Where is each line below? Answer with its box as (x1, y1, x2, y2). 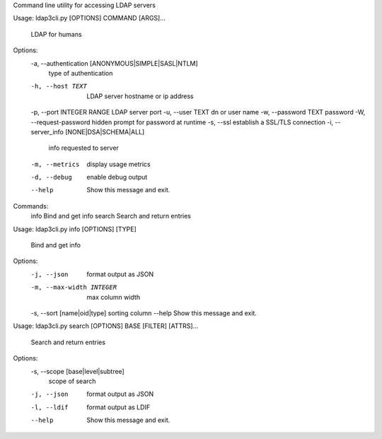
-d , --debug (30, 173, 72, 182)
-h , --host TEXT (30, 82, 88, 90)
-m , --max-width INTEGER (30, 283, 117, 291)
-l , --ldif (30, 403, 69, 411)
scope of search (48, 377, 96, 385)
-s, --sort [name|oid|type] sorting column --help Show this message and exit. (30, 308, 257, 317)
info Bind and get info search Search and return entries (30, 212, 191, 221)
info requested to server (48, 144, 120, 152)
